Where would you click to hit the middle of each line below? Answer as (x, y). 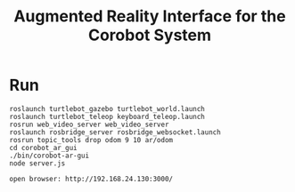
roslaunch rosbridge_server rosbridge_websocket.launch (115, 132)
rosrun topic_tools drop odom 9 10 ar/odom (91, 140)
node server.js (37, 163)
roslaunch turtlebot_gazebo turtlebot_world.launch (107, 108)
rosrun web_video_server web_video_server (89, 124)
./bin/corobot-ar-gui (49, 156)
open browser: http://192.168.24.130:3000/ (91, 179)
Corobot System (150, 35)
